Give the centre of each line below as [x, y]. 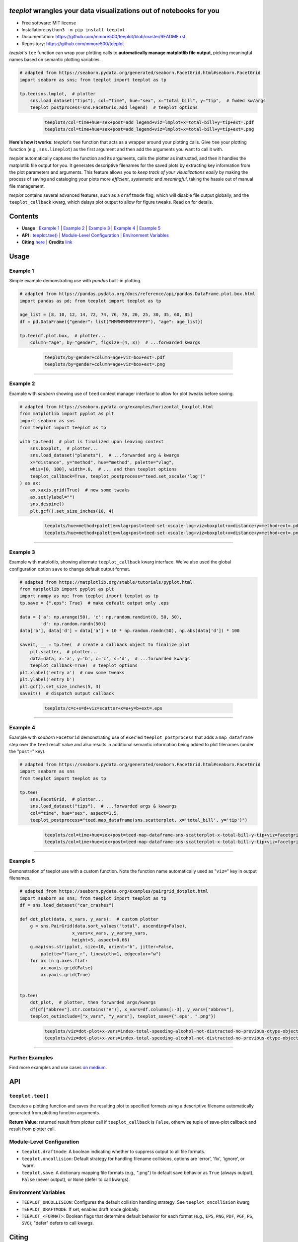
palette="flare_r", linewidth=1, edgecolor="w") [101, 954]
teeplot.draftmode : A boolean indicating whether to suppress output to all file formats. [113, 1152]
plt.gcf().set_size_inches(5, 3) [60, 686]
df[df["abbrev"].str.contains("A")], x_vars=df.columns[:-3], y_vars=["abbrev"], [132, 1009]
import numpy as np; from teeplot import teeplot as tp [89, 596]
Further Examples [31, 1057]
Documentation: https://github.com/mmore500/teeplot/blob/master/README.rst [104, 37]
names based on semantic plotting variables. [55, 60]
